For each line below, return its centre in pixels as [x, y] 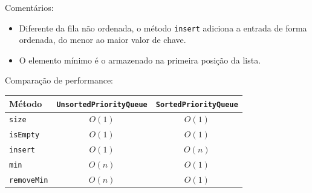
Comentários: [29, 7]
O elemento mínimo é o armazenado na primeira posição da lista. [140, 60]
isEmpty [24, 135]
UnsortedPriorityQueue [102, 104]
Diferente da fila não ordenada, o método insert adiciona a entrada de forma [163, 28]
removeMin [29, 181]
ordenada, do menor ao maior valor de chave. [102, 40]
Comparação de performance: [59, 80]
